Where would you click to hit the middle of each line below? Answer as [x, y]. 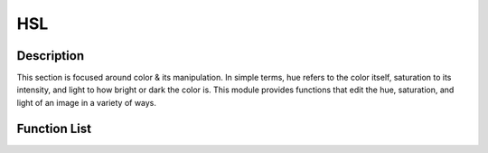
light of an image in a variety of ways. [87, 102]
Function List [54, 128]
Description [51, 56]
